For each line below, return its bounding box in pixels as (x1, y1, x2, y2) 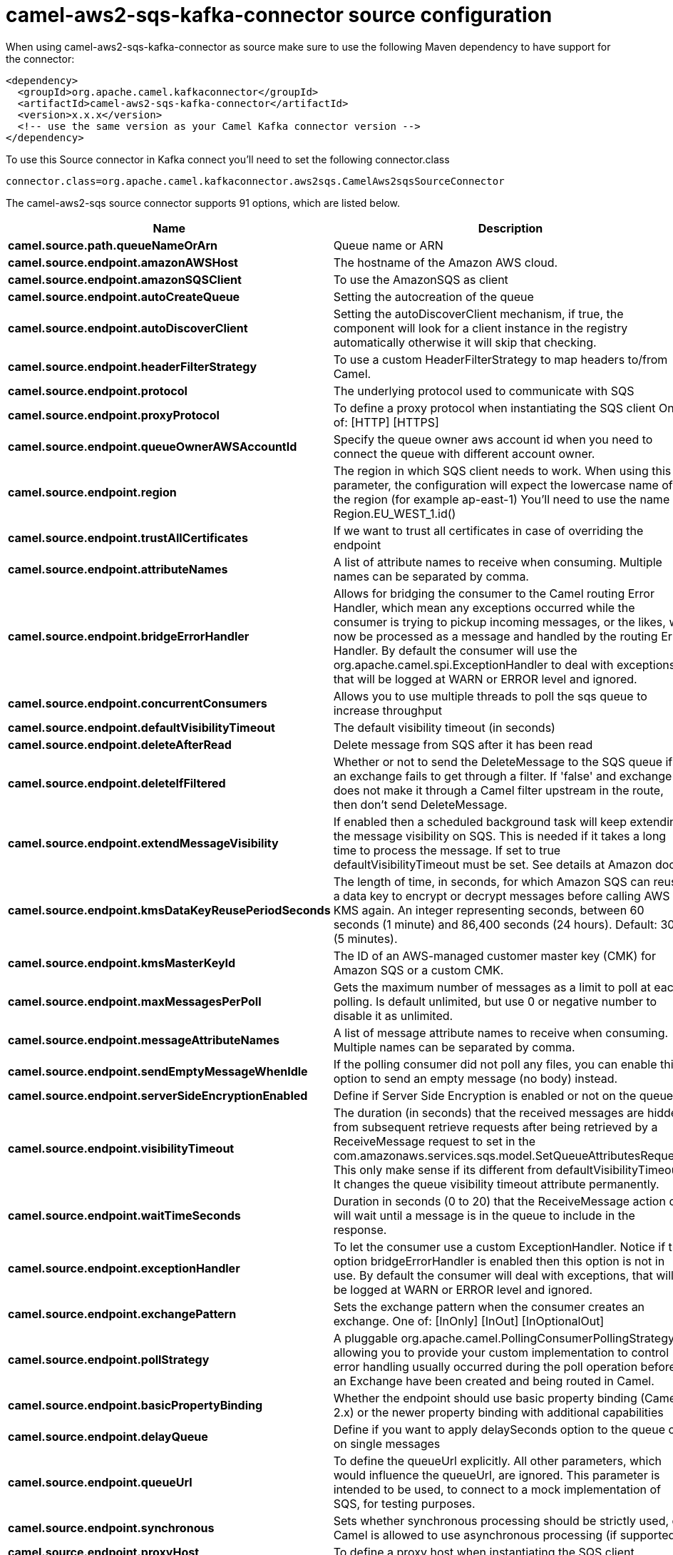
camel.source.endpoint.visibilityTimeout (8, 1141, 235, 1156)
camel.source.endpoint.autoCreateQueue (8, 289, 240, 304)
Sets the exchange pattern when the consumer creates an (333, 1299, 645, 1314)
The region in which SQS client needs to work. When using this (333, 463, 672, 478)
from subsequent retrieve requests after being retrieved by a (333, 1119, 658, 1134)
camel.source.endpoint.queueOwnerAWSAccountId (8, 439, 297, 454)
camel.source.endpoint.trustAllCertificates (8, 530, 248, 545)
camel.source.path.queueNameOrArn (8, 238, 217, 253)
